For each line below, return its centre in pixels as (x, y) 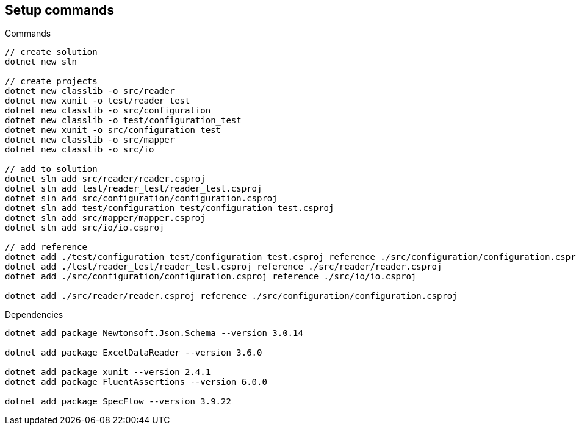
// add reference (46, 247)
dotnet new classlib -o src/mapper (90, 140)
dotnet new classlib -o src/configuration (108, 111)
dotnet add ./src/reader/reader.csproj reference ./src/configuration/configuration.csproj (231, 296)
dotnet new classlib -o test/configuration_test (123, 120)
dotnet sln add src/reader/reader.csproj (105, 179)
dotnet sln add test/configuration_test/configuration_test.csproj (170, 208)
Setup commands (60, 10)
